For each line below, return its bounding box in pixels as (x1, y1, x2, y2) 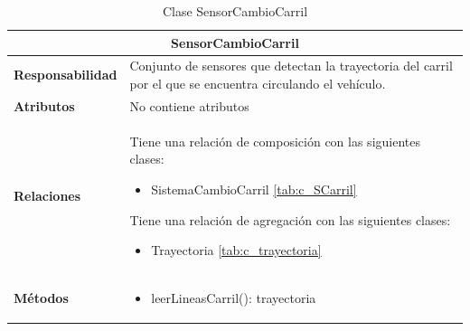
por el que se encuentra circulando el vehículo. (129, 74, 386, 93)
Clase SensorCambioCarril (162, 2, 308, 20)
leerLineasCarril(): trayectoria (151, 288, 316, 307)
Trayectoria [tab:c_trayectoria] (151, 241, 322, 260)
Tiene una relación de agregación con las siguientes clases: (129, 210, 451, 229)
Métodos (14, 288, 69, 307)
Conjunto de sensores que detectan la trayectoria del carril (129, 56, 453, 75)
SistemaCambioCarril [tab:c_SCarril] (151, 179, 357, 198)
